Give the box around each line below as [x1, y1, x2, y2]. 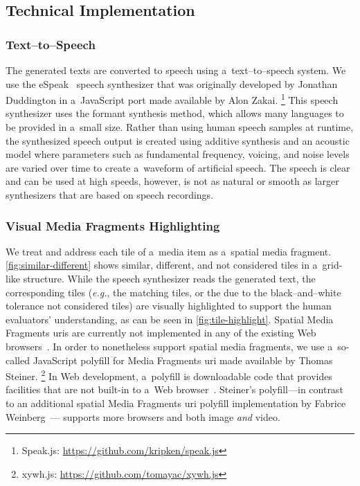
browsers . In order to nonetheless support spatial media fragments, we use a [6, 339, 333, 353]
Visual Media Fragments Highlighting [6, 217, 220, 234]
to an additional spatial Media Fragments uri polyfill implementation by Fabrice [6, 396, 346, 410]
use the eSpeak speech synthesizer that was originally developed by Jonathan [6, 76, 338, 91]
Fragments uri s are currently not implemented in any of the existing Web [6, 325, 316, 340]
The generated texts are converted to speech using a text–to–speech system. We [6, 63, 346, 77]
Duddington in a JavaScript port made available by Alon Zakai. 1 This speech [6, 91, 339, 107]
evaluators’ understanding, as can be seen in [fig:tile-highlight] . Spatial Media [6, 312, 334, 326]
